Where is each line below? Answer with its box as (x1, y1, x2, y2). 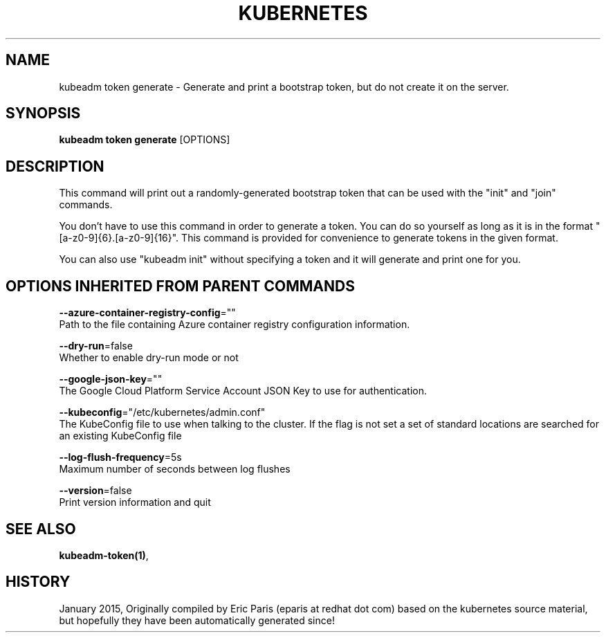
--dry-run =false (59, 340, 133, 352)
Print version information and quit (59, 496, 211, 509)
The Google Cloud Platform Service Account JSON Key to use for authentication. (59, 385, 428, 397)
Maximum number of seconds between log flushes (59, 463, 291, 475)
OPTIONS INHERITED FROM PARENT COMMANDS (6, 277, 355, 295)
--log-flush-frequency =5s (59, 451, 182, 464)
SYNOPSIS (6, 104, 81, 122)
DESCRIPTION (6, 157, 104, 175)
